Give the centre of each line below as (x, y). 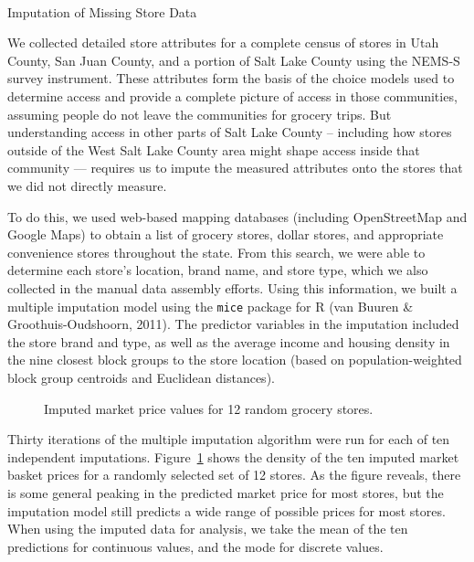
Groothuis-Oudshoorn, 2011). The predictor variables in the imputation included (233, 324)
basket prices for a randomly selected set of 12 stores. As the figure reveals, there (234, 475)
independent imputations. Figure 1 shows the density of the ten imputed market (233, 456)
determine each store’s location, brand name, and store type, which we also (218, 270)
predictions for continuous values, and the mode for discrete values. (195, 546)
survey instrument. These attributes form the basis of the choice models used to (231, 78)
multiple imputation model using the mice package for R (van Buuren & (211, 306)
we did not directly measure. (87, 185)
